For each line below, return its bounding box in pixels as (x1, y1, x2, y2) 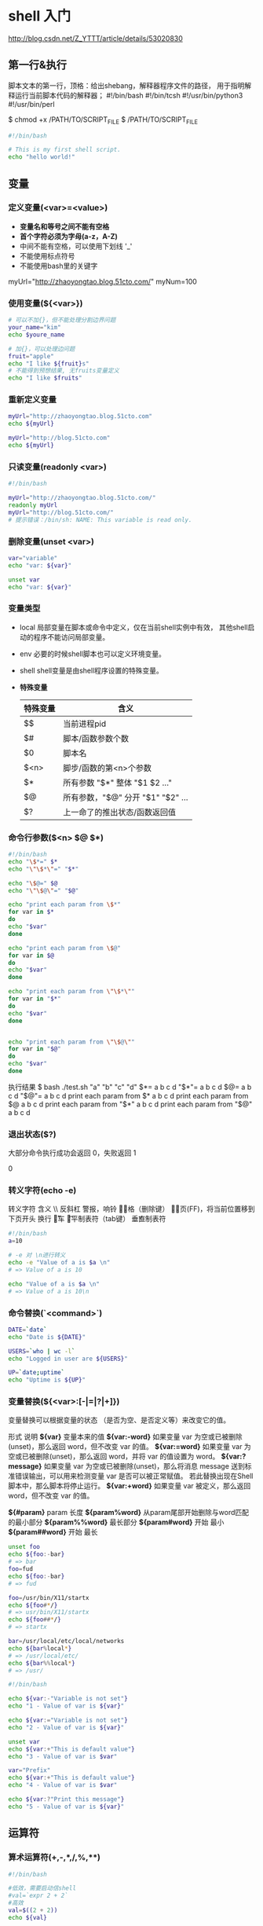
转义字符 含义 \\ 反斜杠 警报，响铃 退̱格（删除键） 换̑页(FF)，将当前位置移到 (8, 1204, 255, 1214)
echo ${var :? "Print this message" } (8, 1796, 125, 1803)
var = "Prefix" (8, 1766, 51, 1774)
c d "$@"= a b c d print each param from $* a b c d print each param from (8, 1091, 249, 1100)
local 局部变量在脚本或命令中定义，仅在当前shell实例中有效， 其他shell (19, 622, 249, 632)
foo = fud (8, 1565, 34, 1573)
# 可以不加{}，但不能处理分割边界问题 (8, 316, 116, 325)
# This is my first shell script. (8, 146, 122, 154)
